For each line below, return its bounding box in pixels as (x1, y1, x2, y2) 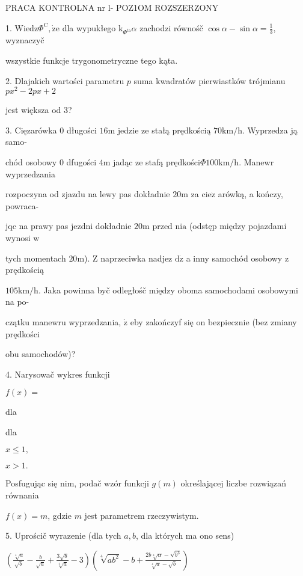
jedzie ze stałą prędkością (117, 123, 211, 136)
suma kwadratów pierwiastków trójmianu (133, 74, 286, 87)
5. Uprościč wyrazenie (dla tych (5, 529, 121, 542)
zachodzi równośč (139, 21, 203, 34)
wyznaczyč (5, 34, 44, 46)
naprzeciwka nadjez (100, 251, 173, 264)
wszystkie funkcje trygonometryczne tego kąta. (5, 54, 178, 66)
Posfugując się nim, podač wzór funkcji (5, 477, 149, 489)
